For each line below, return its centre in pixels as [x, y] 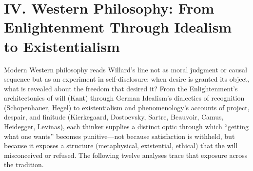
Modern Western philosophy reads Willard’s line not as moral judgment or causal [126, 69]
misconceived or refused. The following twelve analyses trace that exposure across [126, 155]
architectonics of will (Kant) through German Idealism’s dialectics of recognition [124, 98]
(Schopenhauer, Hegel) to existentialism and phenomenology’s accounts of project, [127, 107]
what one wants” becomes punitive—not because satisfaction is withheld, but [119, 136]
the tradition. [24, 164]
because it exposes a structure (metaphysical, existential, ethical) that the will [121, 145]
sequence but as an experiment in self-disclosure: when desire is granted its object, [127, 79]
